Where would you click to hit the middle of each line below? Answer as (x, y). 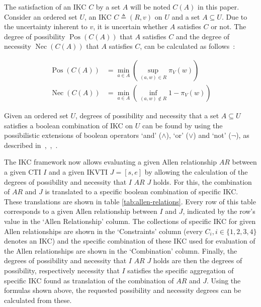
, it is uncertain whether (130, 26)
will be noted (150, 7)
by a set (108, 7)
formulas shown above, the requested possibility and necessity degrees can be (123, 290)
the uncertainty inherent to (46, 26)
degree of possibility (35, 36)
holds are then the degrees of (198, 260)
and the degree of (203, 36)
